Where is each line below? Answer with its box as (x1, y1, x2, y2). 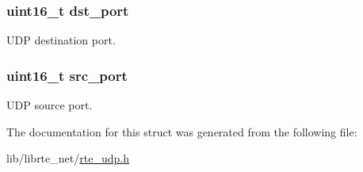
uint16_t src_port (6, 65, 128, 85)
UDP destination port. (6, 32, 116, 48)
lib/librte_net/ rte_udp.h (6, 150, 129, 166)
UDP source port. (6, 97, 93, 113)
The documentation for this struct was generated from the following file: (6, 123, 357, 140)
